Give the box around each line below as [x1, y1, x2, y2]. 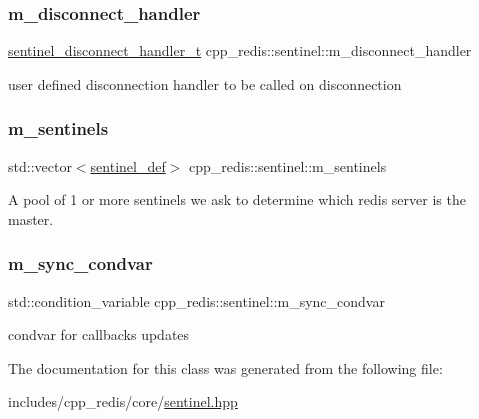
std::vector [8, 155, 72, 176]
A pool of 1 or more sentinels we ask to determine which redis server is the [8, 189, 466, 210]
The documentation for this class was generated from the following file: [8, 357, 443, 378]
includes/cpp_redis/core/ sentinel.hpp [8, 391, 238, 412]
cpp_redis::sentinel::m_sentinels [189, 155, 387, 176]
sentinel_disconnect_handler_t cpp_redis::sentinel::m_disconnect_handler [8, 40, 472, 61]
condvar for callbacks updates [8, 324, 190, 345]
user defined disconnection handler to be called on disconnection [8, 73, 402, 94]
